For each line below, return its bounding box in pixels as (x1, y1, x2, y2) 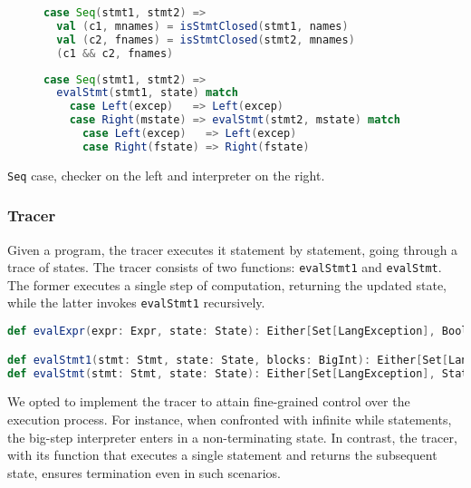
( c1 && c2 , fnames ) (56, 46, 174, 60)
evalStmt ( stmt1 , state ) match (56, 86, 238, 100)
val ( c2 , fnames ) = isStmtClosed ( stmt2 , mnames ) (56, 33, 355, 46)
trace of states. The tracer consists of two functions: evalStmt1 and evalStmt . (7, 258, 442, 277)
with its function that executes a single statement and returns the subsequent (7, 445, 437, 464)
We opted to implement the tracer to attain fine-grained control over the (7, 392, 410, 411)
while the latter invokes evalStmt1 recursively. (7, 293, 265, 312)
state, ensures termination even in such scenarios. (7, 463, 281, 482)
